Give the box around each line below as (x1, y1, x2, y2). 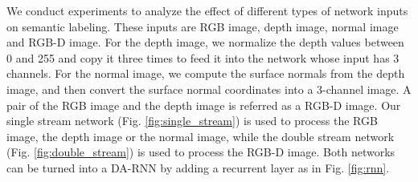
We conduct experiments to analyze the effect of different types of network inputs (6, 2, 408, 18)
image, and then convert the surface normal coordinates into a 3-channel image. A (6, 80, 412, 97)
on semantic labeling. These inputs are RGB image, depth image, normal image (6, 18, 399, 34)
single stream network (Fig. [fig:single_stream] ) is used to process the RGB (6, 112, 378, 129)
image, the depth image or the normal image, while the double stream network (6, 127, 395, 144)
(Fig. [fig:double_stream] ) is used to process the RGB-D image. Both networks (6, 144, 395, 160)
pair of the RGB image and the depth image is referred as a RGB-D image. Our (6, 96, 401, 113)
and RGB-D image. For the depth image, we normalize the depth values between (6, 34, 404, 51)
